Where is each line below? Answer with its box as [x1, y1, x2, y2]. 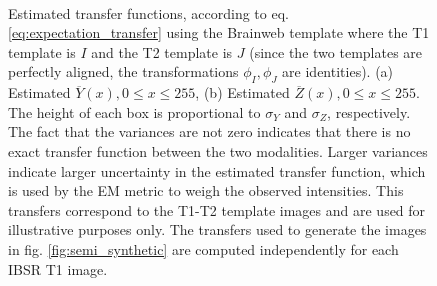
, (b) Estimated [195, 82, 290, 103]
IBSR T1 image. [8, 258, 108, 279]
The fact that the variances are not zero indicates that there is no [8, 121, 411, 142]
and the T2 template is [91, 41, 233, 62]
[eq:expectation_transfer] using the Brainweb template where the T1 [8, 22, 430, 43]
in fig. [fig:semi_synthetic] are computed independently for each [8, 238, 399, 259]
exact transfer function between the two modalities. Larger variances [8, 140, 428, 161]
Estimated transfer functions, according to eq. [8, 2, 289, 23]
